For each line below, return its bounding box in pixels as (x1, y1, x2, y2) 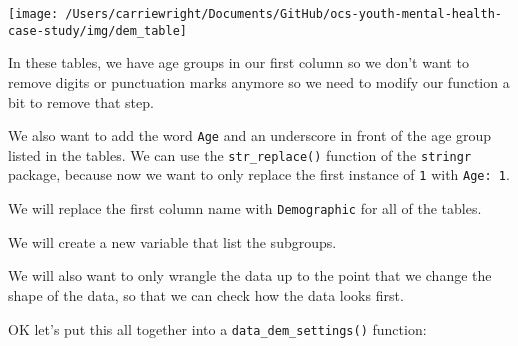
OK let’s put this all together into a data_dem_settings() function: (8, 318, 427, 339)
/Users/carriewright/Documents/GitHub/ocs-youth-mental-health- (65, 7, 502, 21)
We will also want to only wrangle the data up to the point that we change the (8, 265, 492, 286)
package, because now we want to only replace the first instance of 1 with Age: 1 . (8, 164, 510, 185)
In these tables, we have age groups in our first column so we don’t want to (8, 52, 469, 73)
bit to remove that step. (8, 91, 154, 112)
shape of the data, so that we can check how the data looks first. (8, 284, 404, 305)
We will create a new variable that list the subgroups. (8, 231, 337, 252)
